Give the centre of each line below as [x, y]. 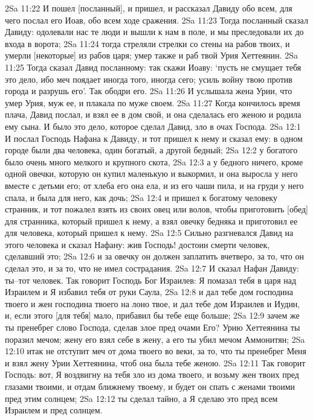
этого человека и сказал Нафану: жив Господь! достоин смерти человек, [137, 244]
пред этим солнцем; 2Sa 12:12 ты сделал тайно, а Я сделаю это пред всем [141, 398]
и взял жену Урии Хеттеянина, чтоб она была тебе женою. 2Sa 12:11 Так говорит [155, 362]
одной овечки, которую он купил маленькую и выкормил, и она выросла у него [151, 173]
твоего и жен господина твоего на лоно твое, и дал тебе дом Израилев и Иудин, [153, 303]
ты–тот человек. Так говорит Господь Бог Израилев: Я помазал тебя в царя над [151, 280]
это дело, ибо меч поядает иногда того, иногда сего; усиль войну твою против [149, 79]
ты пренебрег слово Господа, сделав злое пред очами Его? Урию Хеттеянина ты [153, 327]
